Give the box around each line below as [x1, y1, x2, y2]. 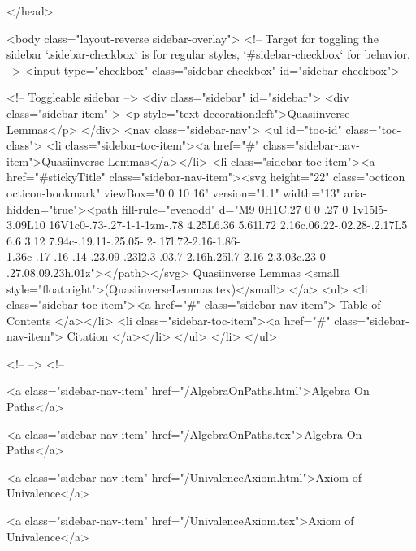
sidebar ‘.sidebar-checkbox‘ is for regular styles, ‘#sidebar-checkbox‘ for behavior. [6, 46, 411, 63]
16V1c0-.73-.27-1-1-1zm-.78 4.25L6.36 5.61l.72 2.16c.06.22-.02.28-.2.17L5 [49, 216, 408, 233]
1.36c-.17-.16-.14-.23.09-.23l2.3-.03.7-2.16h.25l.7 [6, 248, 240, 265]
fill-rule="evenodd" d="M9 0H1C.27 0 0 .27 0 [122, 200, 349, 217]
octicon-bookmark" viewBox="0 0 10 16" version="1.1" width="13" [6, 184, 340, 201]
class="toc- [345, 120, 401, 137]
